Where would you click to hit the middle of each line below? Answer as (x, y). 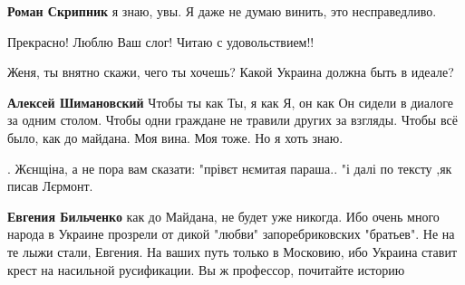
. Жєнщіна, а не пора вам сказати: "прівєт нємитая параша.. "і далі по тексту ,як (230, 168)
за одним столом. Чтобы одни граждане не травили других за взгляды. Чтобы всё (232, 120)
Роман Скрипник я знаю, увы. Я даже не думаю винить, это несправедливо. (222, 11)
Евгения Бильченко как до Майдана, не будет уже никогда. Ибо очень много (223, 216)
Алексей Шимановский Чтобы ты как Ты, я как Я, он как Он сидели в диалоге (230, 102)
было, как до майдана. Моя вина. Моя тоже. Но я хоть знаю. (175, 137)
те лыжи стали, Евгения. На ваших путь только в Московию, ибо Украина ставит (232, 251)
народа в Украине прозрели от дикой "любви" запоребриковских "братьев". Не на (231, 234)
